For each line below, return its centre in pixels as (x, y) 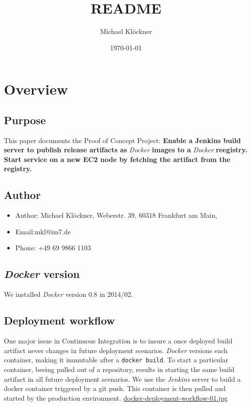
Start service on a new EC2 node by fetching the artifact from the (117, 159)
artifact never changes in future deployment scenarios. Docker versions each (116, 350)
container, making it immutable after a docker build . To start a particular (116, 360)
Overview (36, 89)
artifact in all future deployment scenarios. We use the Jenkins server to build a (122, 379)
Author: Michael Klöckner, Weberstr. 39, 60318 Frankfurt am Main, (116, 215)
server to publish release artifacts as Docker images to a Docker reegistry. (126, 150)
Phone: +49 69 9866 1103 (53, 248)
